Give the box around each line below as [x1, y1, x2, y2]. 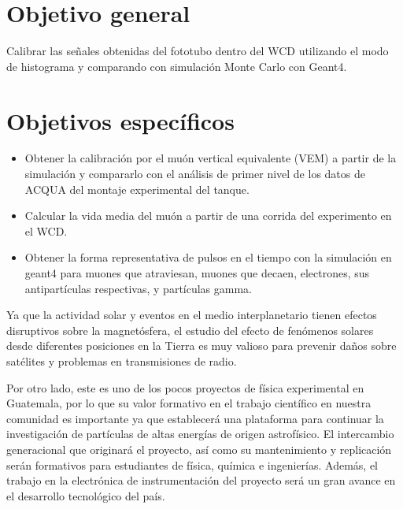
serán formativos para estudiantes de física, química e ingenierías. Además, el [6, 456, 378, 473]
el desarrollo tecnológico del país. [6, 487, 165, 503]
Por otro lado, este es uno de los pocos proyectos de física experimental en [6, 379, 364, 396]
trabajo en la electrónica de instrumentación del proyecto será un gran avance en [6, 472, 396, 489]
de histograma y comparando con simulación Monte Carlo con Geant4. [6, 58, 347, 74]
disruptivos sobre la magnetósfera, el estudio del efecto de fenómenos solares [6, 321, 374, 338]
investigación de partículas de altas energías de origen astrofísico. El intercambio [6, 425, 394, 442]
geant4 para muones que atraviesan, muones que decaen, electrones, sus [24, 265, 370, 281]
